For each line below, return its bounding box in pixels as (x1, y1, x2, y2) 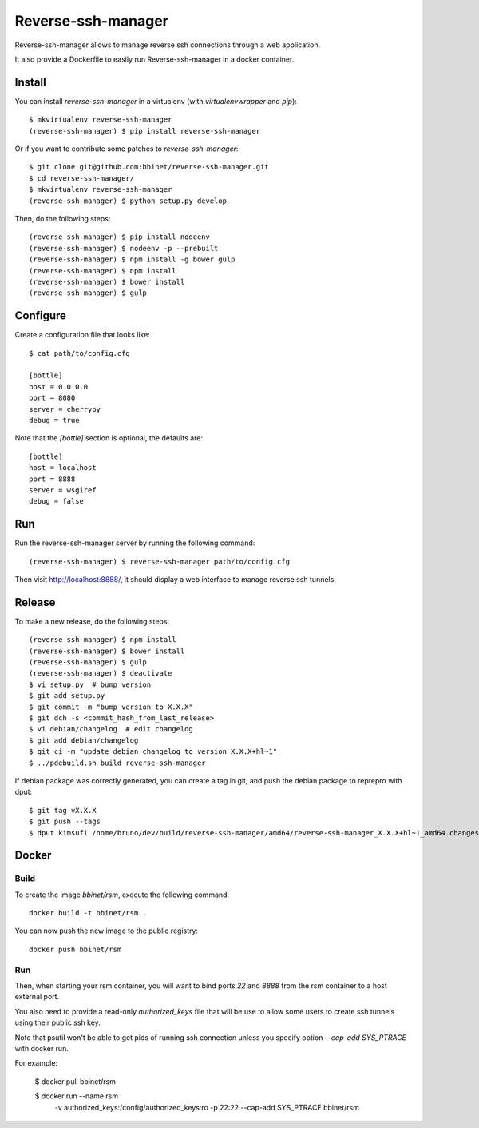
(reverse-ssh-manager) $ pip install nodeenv (29, 233, 211, 241)
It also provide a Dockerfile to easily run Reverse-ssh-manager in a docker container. (14, 54, 295, 64)
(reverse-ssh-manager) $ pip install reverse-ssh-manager (29, 126, 261, 135)
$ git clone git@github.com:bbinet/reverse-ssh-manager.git (29, 162, 269, 172)
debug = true (29, 416, 80, 424)
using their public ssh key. (14, 1018, 101, 1027)
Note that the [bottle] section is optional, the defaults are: (14, 433, 204, 443)
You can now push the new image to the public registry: (14, 926, 199, 935)
